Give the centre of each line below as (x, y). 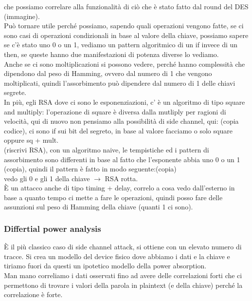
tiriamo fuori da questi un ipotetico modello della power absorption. (105, 266)
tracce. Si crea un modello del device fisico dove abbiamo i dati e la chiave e (117, 256)
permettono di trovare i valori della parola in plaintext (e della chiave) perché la (123, 285)
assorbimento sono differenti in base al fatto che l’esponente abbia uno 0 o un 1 (122, 159)
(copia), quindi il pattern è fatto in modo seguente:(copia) (90, 169)
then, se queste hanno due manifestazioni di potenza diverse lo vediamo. (111, 54)
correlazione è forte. (33, 294)
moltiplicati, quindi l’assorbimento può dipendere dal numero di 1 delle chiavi (120, 83)
